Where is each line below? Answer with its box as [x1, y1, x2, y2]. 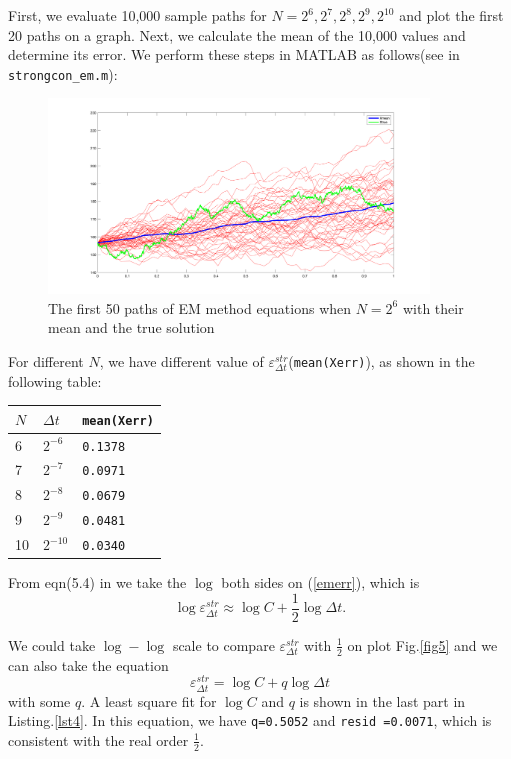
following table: [8, 370, 102, 391]
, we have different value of [99, 350, 264, 371]
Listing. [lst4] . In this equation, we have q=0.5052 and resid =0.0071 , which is [8, 710, 492, 731]
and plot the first [399, 5, 504, 25]
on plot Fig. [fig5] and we [347, 634, 498, 655]
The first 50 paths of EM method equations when [48, 297, 352, 318]
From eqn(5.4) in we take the [8, 572, 187, 593]
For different [8, 350, 84, 371]
